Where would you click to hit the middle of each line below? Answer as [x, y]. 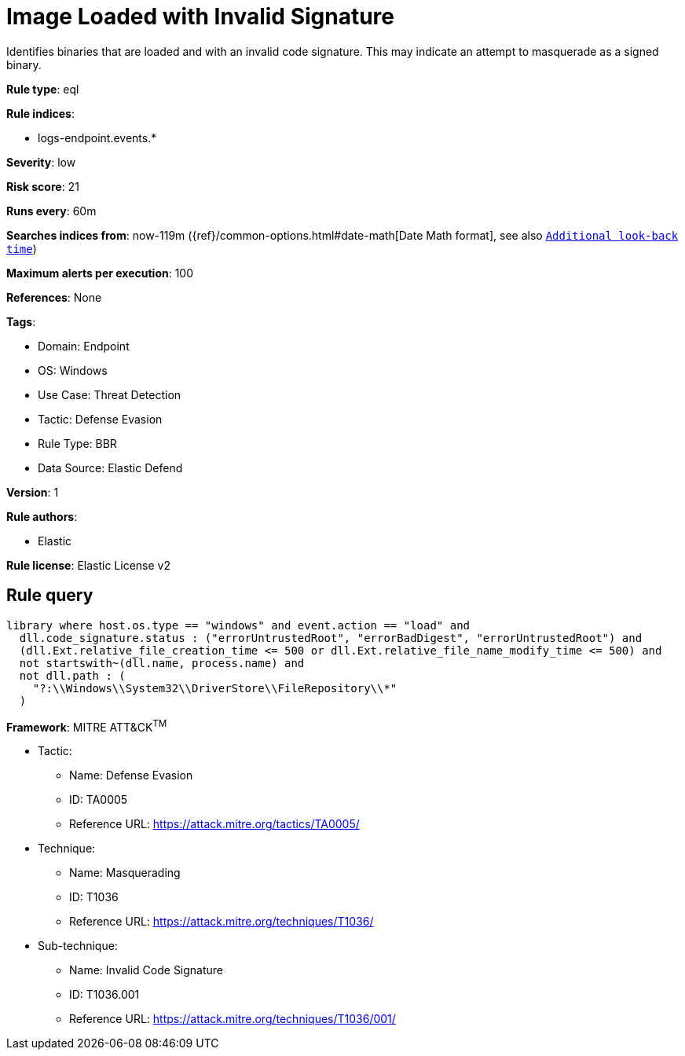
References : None [54, 297]
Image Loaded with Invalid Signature [201, 16]
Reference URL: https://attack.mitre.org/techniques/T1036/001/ [233, 1019]
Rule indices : [40, 113]
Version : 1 [33, 492]
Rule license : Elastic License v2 [88, 565]
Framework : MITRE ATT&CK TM [87, 726]
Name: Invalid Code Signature [147, 970]
